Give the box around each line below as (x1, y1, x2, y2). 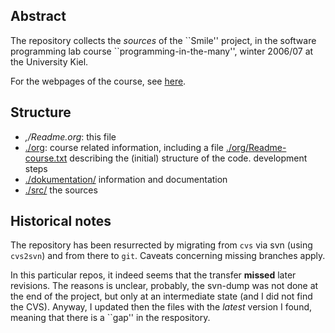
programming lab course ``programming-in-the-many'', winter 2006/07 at (10, 45, 314, 57)
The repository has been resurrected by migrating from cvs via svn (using (10, 239, 313, 251)
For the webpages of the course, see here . (10, 75, 187, 87)
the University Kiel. (10, 55, 89, 68)
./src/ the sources (24, 184, 98, 196)
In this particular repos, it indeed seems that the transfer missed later (10, 269, 297, 281)
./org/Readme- (225, 141, 287, 153)
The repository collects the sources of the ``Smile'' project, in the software (10, 34, 317, 46)
